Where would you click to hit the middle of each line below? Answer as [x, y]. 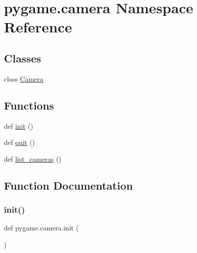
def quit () [20, 142]
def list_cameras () [33, 158]
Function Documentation [69, 185]
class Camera [24, 78]
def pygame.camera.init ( [42, 228]
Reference [38, 27]
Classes [23, 58]
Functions [29, 105]
